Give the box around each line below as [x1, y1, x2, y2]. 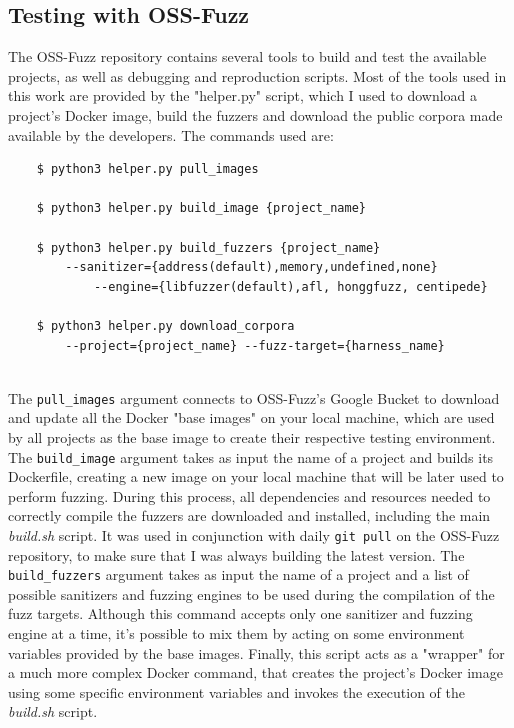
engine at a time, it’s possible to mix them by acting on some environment [8, 623, 465, 644]
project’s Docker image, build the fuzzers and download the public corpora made [8, 104, 503, 125]
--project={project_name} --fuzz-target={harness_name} [65, 338, 445, 353]
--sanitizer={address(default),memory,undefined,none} [65, 260, 438, 275]
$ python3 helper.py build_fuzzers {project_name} [36, 240, 381, 255]
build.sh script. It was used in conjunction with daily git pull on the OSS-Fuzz [8, 524, 500, 545]
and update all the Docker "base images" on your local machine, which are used [8, 407, 495, 428]
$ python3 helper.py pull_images [36, 162, 259, 177]
